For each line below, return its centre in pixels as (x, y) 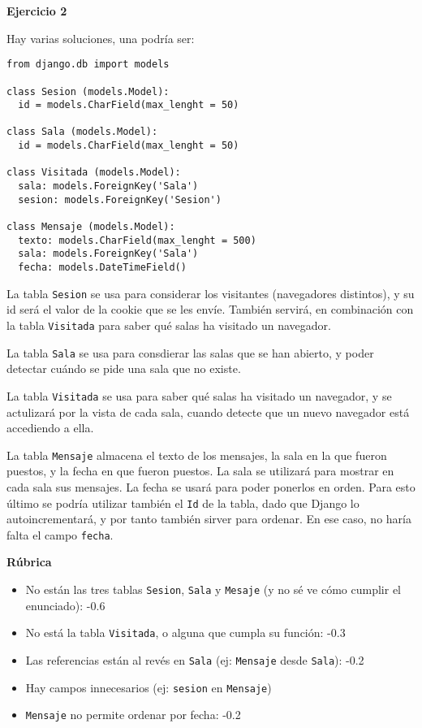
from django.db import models (88, 65)
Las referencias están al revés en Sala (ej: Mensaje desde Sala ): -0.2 (195, 659)
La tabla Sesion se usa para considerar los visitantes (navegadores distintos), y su (211, 293)
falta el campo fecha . (60, 534)
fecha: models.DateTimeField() (102, 268)
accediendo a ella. (50, 428)
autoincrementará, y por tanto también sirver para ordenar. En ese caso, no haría (209, 519)
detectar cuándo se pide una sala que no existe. (124, 368)
